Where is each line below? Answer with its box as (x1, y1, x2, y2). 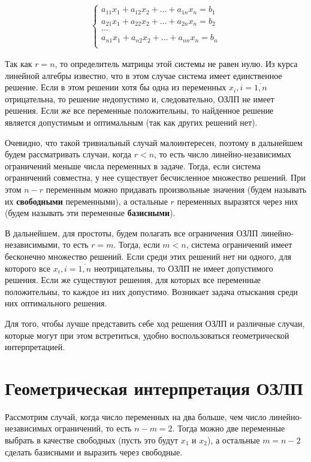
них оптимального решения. (5, 297, 107, 309)
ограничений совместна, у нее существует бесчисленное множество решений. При (5, 171, 306, 184)
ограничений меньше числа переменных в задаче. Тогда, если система (5, 159, 261, 172)
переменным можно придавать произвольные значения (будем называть (46, 183, 307, 195)
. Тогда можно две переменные (172, 422, 285, 434)
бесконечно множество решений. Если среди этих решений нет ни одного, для (5, 250, 292, 262)
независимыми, (5, 238, 60, 251)
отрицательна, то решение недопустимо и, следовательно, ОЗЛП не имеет (5, 92, 274, 105)
